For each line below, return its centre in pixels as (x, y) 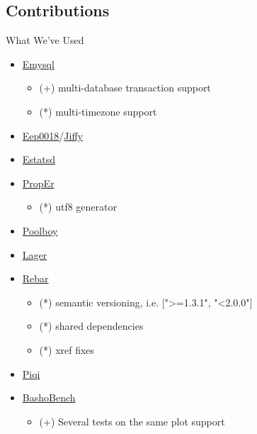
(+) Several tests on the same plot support (132, 421)
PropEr (38, 183)
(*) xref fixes (67, 349)
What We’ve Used (45, 40)
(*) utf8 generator (78, 207)
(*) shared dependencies (91, 326)
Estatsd (39, 159)
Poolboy (40, 230)
